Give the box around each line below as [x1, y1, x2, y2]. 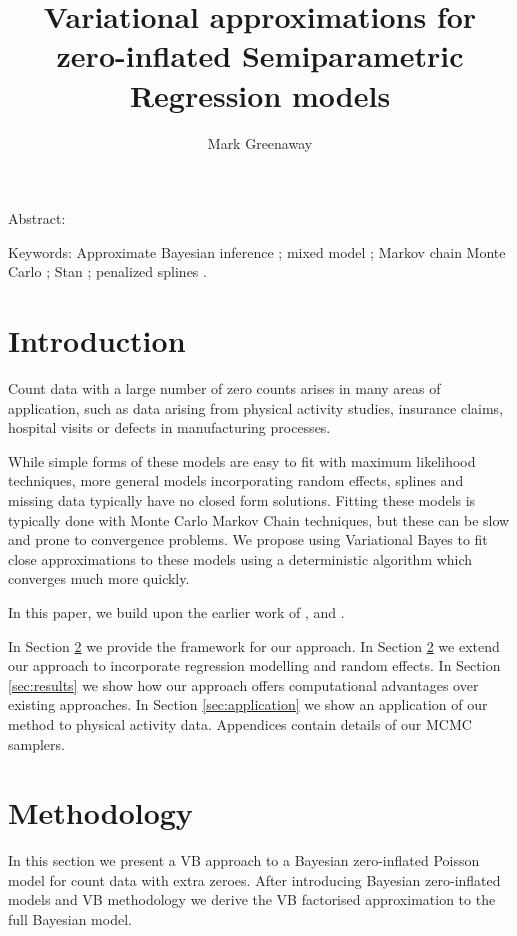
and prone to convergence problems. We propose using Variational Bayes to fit [8, 529, 488, 550]
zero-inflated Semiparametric [56, 35, 464, 76]
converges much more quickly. [8, 568, 190, 589]
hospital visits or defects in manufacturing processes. [8, 417, 331, 438]
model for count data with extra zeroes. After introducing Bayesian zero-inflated [8, 869, 501, 890]
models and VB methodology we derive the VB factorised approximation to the [8, 889, 496, 910]
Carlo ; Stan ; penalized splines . [8, 261, 207, 282]
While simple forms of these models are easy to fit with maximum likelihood [8, 450, 476, 471]
